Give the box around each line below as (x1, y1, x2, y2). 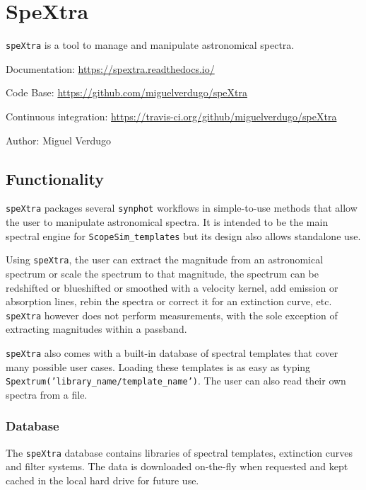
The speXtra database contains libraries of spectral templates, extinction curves (6, 445, 353, 460)
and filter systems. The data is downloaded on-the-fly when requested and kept (6, 459, 348, 474)
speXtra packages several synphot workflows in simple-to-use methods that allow (6, 200, 358, 215)
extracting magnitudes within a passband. (6, 321, 187, 336)
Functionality (6, 167, 104, 189)
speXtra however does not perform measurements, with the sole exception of (6, 307, 338, 322)
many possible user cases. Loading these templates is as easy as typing (6, 359, 311, 374)
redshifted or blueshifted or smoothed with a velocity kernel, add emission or (6, 280, 338, 295)
